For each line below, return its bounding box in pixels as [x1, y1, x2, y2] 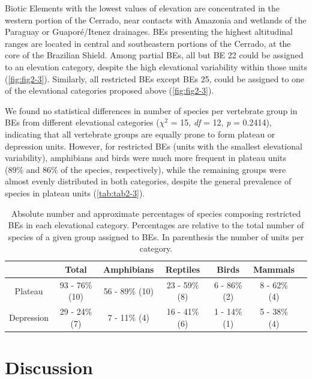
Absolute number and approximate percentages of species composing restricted [11, 207, 301, 219]
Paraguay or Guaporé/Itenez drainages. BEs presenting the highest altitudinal [5, 25, 293, 38]
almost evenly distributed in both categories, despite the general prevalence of [5, 175, 292, 187]
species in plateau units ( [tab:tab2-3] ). [5, 186, 145, 199]
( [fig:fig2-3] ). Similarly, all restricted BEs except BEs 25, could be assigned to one [5, 72, 305, 85]
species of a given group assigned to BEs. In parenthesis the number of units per [8, 230, 304, 243]
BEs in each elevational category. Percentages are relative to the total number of [8, 219, 304, 231]
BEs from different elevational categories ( [5, 116, 160, 129]
